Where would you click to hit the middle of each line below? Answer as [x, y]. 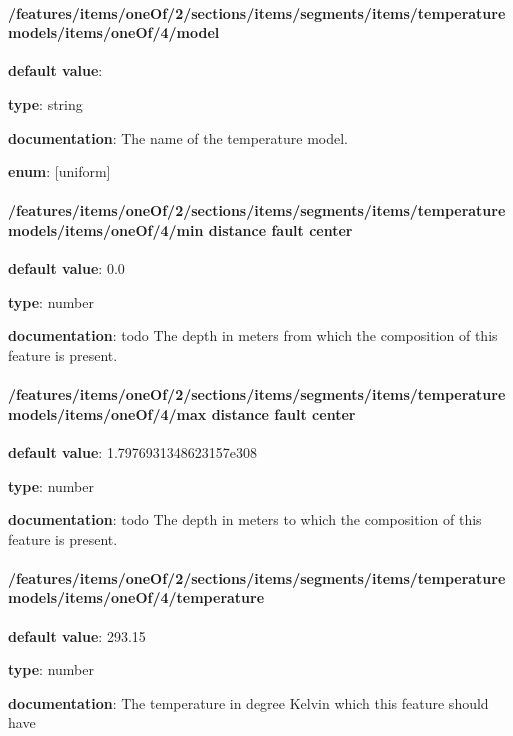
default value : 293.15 [77, 635]
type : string [45, 103]
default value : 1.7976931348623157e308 [132, 451]
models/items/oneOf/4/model [114, 32]
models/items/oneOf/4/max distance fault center [182, 413]
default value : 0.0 [66, 268]
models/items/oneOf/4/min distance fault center [180, 229]
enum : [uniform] [59, 171]
